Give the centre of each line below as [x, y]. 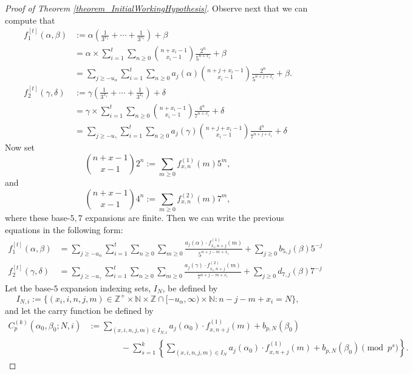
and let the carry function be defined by [79, 311]
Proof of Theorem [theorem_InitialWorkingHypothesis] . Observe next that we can [156, 8]
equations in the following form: [64, 229]
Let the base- [29, 287]
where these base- [38, 218]
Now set [20, 147]
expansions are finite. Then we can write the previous [185, 218]
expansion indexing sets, [106, 287]
